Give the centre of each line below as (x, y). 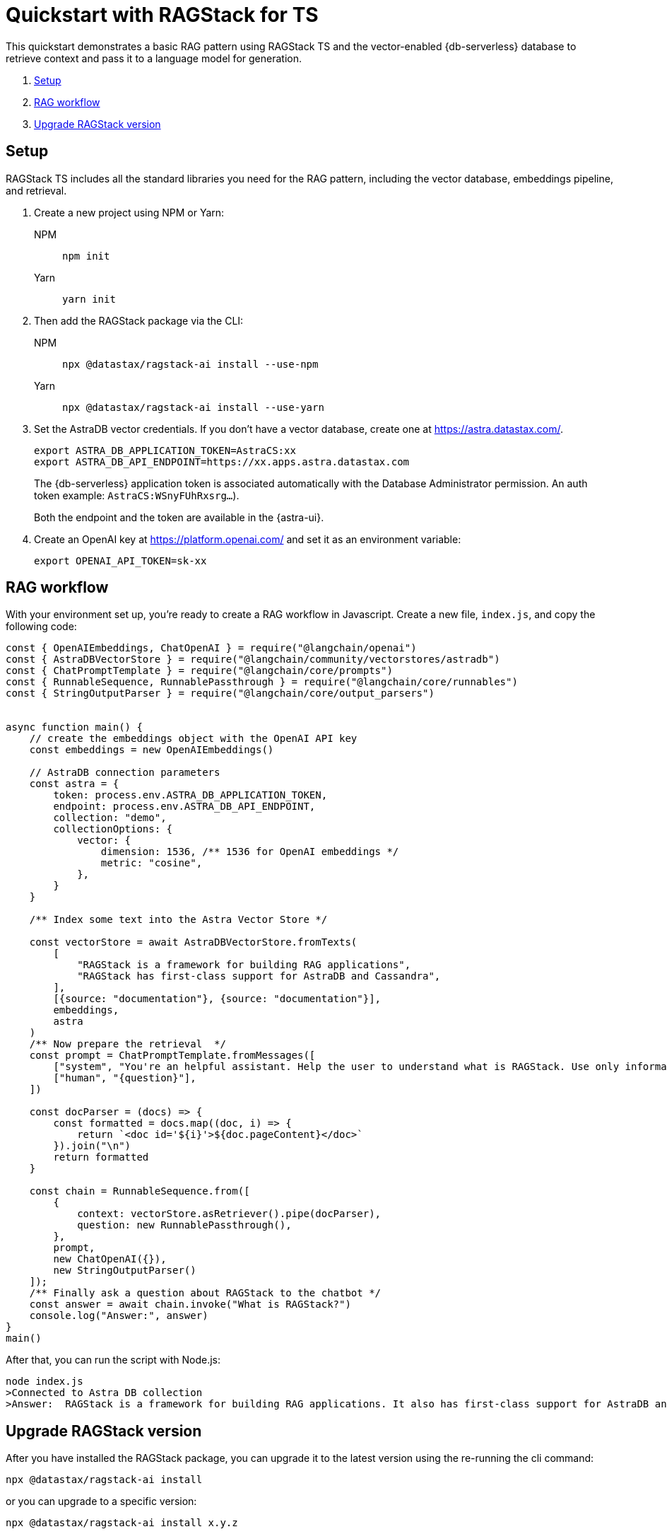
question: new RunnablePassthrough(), (184, 1225)
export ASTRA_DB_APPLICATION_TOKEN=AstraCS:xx (165, 450)
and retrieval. (36, 190)
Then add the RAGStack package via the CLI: (139, 320)
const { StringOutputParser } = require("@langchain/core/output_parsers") (220, 693)
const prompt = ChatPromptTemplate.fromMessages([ (172, 1056)
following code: (41, 627)
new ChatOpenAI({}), (110, 1259)
